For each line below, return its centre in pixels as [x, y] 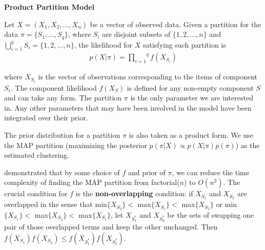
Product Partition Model [49, 7]
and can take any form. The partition [63, 98]
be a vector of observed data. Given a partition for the [176, 24]
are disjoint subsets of [136, 34]
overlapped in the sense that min [56, 204]
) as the [248, 145]
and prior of [147, 172]
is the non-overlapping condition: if [134, 193]
